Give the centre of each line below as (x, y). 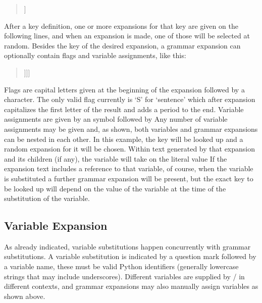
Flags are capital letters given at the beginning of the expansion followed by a (124, 89)
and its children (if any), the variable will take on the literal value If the (116, 158)
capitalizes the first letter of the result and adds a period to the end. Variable (124, 109)
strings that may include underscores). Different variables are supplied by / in (124, 276)
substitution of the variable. (47, 198)
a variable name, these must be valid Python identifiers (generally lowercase (121, 266)
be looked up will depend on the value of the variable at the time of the (115, 188)
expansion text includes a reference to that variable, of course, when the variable (129, 168)
